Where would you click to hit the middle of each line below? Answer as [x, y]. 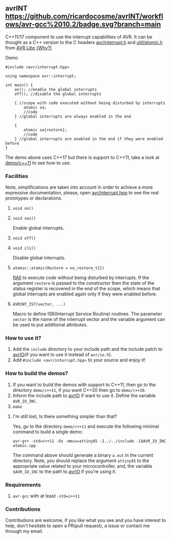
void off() [24, 238]
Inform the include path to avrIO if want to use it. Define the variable [84, 395]
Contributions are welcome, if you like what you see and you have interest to [86, 521]
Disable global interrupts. [39, 258]
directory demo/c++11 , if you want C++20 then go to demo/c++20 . [79, 390]
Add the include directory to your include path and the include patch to [88, 349]
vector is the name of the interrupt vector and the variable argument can [89, 320]
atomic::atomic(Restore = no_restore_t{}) [58, 268]
